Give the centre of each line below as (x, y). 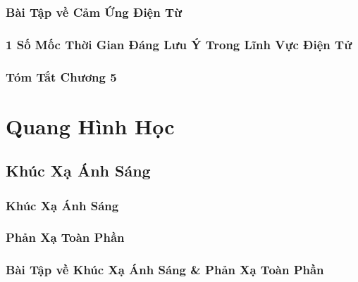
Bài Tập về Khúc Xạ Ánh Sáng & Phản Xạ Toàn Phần (165, 270)
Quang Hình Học (90, 126)
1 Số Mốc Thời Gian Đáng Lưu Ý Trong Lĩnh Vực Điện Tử (179, 44)
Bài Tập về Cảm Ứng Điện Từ (94, 12)
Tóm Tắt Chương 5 (61, 76)
